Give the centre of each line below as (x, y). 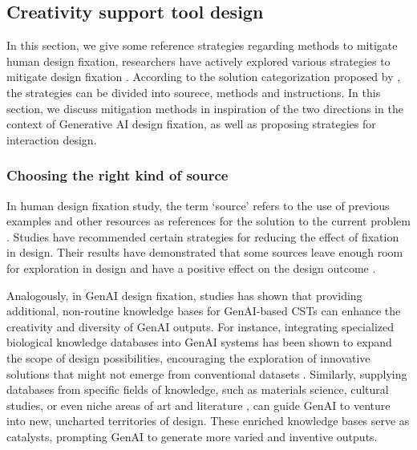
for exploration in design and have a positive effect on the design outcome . (191, 268)
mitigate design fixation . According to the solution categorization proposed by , (204, 77)
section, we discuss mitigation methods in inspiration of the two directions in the (205, 108)
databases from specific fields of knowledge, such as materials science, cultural (198, 389)
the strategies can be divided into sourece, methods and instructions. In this (194, 92)
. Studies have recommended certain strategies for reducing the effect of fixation (203, 236)
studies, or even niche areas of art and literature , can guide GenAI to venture (198, 405)
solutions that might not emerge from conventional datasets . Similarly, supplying (207, 373)
